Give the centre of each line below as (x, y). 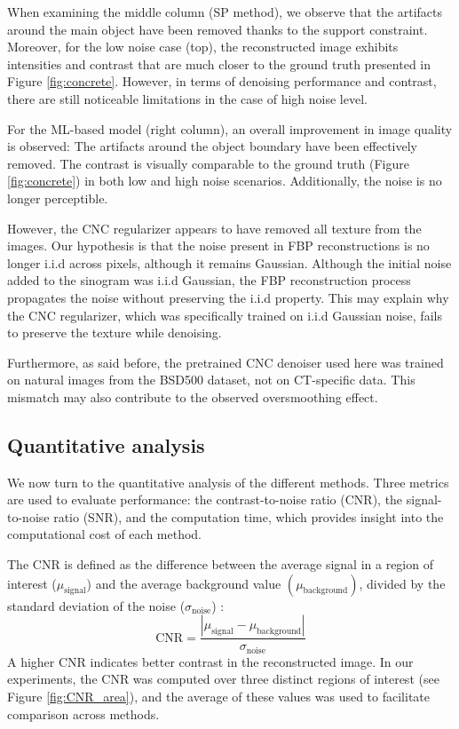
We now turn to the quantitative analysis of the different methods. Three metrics (228, 482)
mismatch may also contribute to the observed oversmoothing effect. (193, 396)
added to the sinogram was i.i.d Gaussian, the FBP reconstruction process (209, 280)
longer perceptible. (58, 198)
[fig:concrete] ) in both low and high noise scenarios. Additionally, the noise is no (225, 181)
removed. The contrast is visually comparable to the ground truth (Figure (208, 163)
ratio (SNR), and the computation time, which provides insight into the (249, 516)
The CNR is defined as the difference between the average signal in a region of (220, 564)
